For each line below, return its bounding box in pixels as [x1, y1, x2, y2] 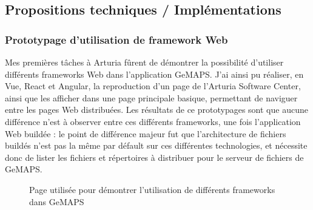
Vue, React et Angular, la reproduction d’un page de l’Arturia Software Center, [5, 80, 301, 92]
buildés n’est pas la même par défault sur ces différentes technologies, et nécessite [5, 139, 308, 152]
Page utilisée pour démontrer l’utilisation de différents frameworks [29, 183, 275, 195]
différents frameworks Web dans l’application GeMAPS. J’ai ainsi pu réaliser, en [5, 67, 304, 80]
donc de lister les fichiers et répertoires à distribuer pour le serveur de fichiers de [5, 151, 304, 163]
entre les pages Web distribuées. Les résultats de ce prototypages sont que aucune [5, 103, 308, 116]
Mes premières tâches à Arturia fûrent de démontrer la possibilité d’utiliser [5, 56, 284, 68]
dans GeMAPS [29, 195, 84, 208]
